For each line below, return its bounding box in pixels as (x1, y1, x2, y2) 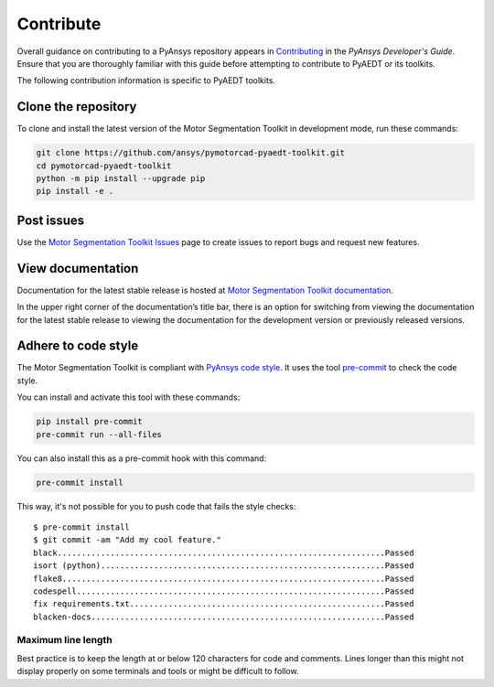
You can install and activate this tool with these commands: (16, 392, 241, 403)
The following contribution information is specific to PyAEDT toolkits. (16, 75, 276, 86)
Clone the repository (16, 99, 137, 114)
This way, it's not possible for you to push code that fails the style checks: (16, 500, 296, 511)
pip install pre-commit (36, 416, 144, 427)
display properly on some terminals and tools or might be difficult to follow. (16, 666, 299, 677)
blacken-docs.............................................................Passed (33, 611, 414, 622)
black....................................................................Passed (33, 547, 414, 558)
